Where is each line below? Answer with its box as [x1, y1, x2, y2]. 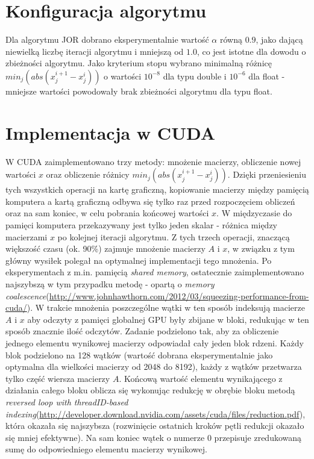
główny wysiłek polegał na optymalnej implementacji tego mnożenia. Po [5, 254, 272, 266]
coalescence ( [5, 289, 49, 302]
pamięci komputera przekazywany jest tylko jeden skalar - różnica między [5, 219, 277, 231]
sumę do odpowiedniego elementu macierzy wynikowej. [5, 443, 207, 455]
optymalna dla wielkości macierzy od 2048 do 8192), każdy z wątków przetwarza [5, 360, 302, 373]
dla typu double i [163, 69, 227, 82]
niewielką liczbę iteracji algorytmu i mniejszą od [5, 45, 184, 57]
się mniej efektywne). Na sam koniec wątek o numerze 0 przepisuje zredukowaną [5, 431, 302, 443]
